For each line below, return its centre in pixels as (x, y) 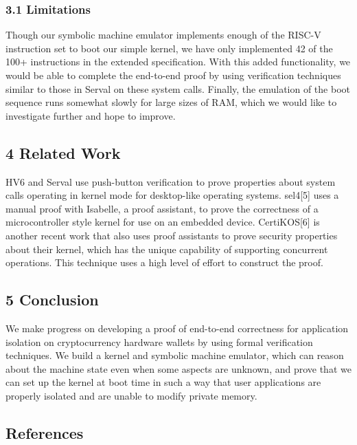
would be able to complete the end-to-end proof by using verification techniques (173, 75)
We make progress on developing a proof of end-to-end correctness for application (177, 328)
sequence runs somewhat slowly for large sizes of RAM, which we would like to (171, 102)
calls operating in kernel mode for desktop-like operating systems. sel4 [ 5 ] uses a (172, 195)
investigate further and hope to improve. (91, 115)
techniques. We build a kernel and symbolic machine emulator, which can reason (175, 355)
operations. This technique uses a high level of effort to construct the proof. (164, 262)
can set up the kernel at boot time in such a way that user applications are (163, 382)
